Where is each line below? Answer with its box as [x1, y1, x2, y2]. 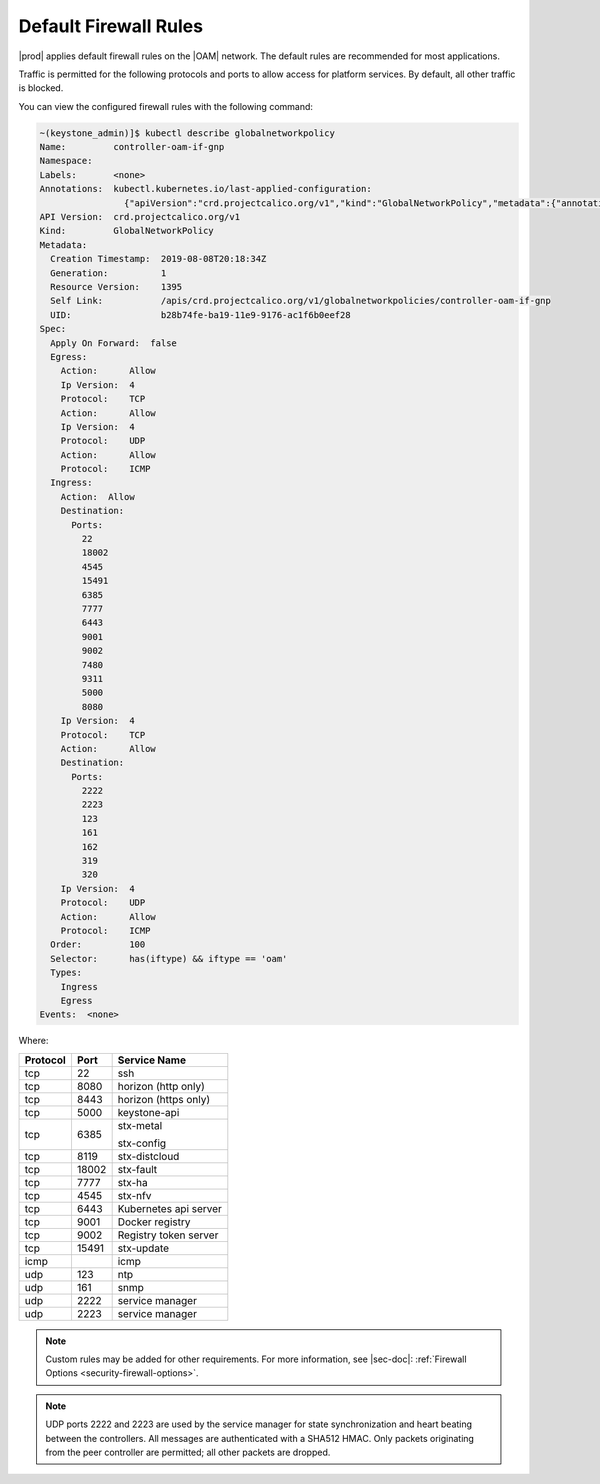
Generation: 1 [50, 267, 167, 279]
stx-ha [117, 1175, 149, 1189]
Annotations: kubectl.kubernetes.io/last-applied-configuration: [39, 183, 372, 195]
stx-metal [117, 1118, 163, 1132]
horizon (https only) [117, 1092, 211, 1106]
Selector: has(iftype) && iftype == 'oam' [50, 953, 288, 964]
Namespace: [39, 155, 93, 167]
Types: [50, 967, 83, 979]
